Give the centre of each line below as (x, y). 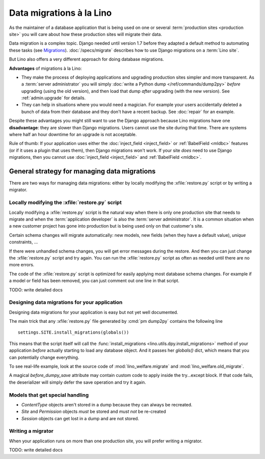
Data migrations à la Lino (61, 13)
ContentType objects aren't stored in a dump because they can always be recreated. (107, 404)
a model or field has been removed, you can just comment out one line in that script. (94, 281)
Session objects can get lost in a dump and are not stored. (80, 418)
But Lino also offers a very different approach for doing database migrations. (87, 59)
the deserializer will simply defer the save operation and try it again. (78, 382)
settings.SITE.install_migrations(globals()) (74, 332)
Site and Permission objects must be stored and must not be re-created (94, 412)
